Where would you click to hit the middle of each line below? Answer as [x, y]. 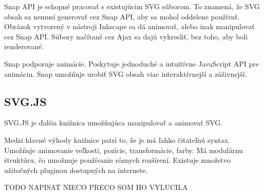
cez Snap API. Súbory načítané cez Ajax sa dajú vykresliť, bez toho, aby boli [126, 36]
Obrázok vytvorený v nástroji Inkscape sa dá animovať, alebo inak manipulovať [129, 26]
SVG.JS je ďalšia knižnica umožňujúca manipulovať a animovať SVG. [114, 123]
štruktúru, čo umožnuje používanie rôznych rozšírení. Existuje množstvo [117, 160]
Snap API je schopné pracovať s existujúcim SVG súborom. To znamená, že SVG [132, 6]
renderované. [24, 46]
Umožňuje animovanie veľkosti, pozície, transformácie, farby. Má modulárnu [124, 150]
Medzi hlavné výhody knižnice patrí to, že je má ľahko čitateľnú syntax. [117, 139]
